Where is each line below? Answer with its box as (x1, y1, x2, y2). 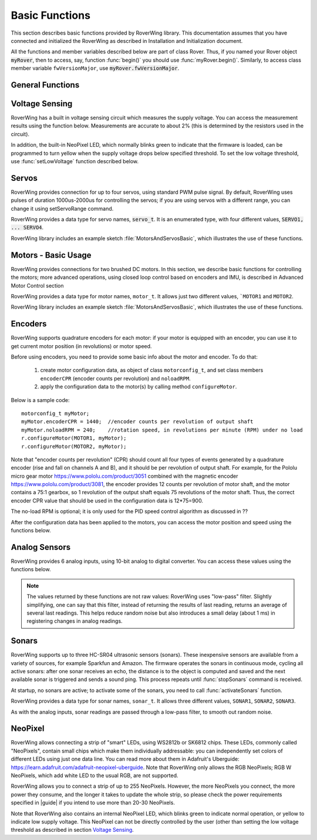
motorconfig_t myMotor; (21, 410, 90, 417)
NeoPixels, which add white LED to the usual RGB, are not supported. (11, 772, 178, 779)
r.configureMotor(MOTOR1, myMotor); (21, 435, 127, 441)
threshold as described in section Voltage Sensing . (11, 826, 134, 834)
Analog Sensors (11, 542, 71, 552)
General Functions (11, 80, 80, 90)
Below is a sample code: (11, 396, 70, 403)
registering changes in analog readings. (26, 618, 123, 625)
